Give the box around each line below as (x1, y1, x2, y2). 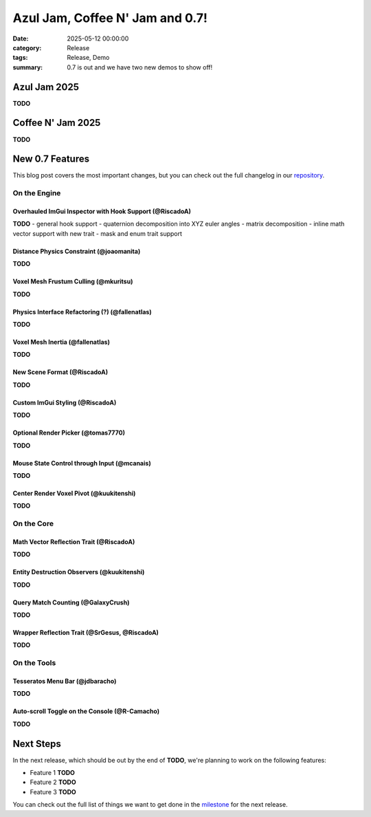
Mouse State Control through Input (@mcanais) (12, 459, 151, 467)
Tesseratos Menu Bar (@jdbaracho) (12, 677, 117, 685)
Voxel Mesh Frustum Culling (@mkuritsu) (12, 277, 133, 285)
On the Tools (12, 658, 56, 668)
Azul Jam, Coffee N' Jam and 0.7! (12, 10, 207, 25)
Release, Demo (67, 54, 110, 62)
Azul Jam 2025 (12, 81, 79, 93)
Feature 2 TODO (30, 778, 76, 787)
